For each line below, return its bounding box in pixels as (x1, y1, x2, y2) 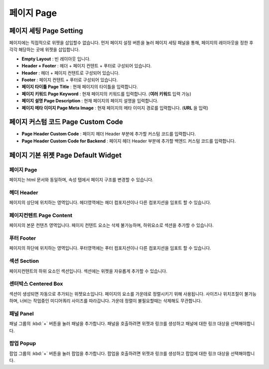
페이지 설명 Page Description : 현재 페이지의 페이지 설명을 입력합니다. (21, 98, 159, 104)
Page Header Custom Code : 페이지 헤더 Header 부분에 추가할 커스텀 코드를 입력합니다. (21, 131, 196, 137)
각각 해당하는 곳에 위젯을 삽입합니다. (9, 46, 80, 52)
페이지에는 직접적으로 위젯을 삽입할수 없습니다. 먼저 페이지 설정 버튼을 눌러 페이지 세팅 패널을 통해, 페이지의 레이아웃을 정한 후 (9, 40, 254, 46)
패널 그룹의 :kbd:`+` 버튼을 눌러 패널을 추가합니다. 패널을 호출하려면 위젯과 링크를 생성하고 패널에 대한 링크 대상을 (9, 321, 230, 327)
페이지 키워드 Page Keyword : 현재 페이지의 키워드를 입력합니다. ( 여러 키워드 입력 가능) (21, 90, 192, 97)
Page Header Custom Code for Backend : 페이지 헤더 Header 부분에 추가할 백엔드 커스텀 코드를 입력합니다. (21, 138, 236, 144)
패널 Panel (9, 310, 34, 317)
